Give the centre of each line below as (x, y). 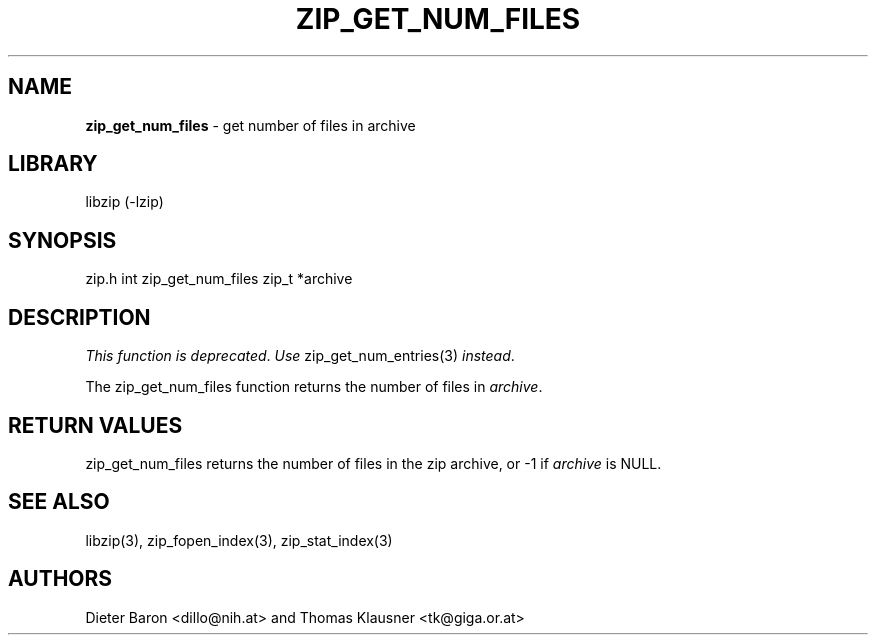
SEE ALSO (59, 502)
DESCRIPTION (79, 317)
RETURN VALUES (95, 425)
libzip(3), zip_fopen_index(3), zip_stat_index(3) (239, 540)
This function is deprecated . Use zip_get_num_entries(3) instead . (300, 356)
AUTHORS (60, 579)
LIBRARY (53, 164)
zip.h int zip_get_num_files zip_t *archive (219, 279)
